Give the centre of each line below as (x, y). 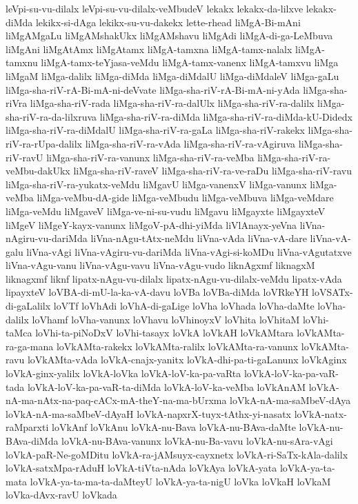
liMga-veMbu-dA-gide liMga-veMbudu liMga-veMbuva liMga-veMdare (185, 198)
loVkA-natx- (320, 413)
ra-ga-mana (30, 346)
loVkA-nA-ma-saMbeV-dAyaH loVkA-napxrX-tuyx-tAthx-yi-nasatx (149, 413)
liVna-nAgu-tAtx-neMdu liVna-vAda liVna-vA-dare (199, 238)
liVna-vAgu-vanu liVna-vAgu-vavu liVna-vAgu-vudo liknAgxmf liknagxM (160, 265)
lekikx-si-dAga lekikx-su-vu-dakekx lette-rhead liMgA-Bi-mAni (168, 22)
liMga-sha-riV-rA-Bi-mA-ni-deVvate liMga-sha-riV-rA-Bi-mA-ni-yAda (153, 89)
